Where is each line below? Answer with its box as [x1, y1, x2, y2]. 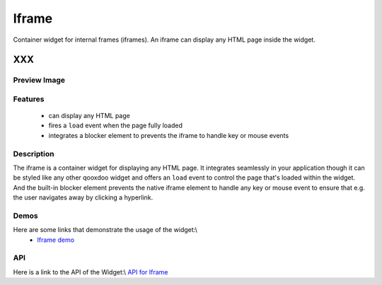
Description [13, 149, 54, 158]
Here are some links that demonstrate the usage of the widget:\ [13, 226, 198, 234]
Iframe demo [37, 235, 74, 244]
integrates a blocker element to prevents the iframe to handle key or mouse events [48, 131, 289, 139]
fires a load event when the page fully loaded [48, 121, 183, 130]
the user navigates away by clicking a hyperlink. [13, 193, 154, 202]
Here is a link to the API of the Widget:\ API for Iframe [13, 267, 168, 276]
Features [13, 94, 45, 104]
